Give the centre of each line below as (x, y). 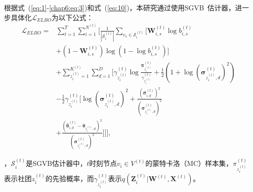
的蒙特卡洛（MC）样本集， (189, 163)
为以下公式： (72, 17)
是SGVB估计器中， (56, 163)
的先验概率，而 (69, 178)
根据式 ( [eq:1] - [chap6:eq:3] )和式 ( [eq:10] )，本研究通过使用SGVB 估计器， (120, 7)
